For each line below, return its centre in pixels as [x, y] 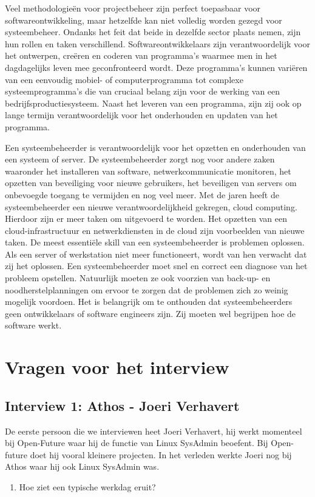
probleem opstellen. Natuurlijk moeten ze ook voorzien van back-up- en [138, 278]
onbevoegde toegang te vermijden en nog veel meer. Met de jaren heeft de [142, 194]
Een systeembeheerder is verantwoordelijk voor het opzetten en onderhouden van [155, 147]
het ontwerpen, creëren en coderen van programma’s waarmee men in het [141, 55]
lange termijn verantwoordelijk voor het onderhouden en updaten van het [141, 115]
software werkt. [33, 325]
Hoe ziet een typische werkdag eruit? [87, 486]
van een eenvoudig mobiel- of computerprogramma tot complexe [124, 79]
